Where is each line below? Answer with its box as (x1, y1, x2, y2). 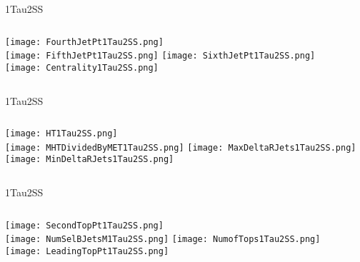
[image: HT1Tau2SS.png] (5, 129, 118, 139)
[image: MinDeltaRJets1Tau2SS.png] (5, 154, 174, 165)
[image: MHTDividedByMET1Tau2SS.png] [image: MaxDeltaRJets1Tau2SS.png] (5, 142, 356, 153)
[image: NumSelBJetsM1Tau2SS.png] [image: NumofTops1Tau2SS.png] (5, 234, 321, 245)
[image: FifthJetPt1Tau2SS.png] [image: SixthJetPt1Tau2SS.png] (5, 51, 316, 61)
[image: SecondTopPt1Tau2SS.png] (5, 220, 164, 231)
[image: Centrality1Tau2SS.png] (5, 62, 159, 73)
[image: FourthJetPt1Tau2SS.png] (5, 36, 164, 47)
